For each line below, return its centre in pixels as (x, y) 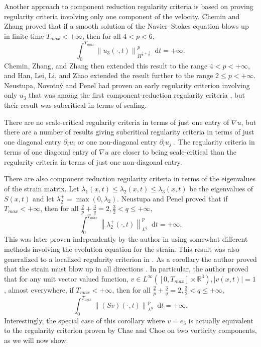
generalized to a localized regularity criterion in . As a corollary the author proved (130, 259)
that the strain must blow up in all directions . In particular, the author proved (126, 269)
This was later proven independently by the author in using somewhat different (126, 239)
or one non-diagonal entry (117, 141)
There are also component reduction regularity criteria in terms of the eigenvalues (130, 179)
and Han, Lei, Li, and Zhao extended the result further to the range (109, 75)
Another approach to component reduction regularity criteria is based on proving (129, 6)
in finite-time (24, 36)
